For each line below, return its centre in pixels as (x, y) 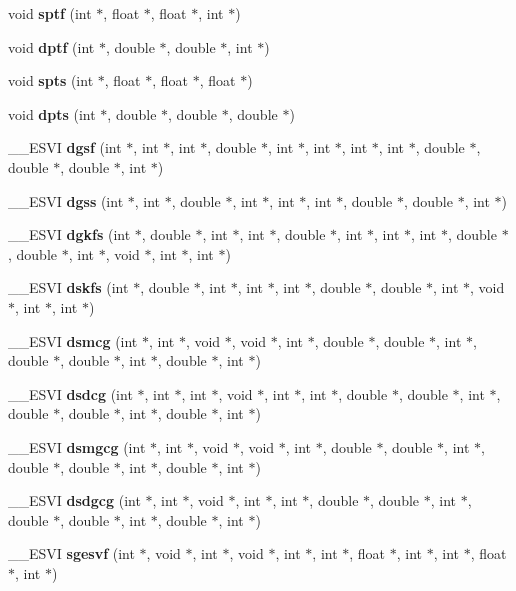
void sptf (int (50, 13)
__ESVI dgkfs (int (69, 234)
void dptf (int (51, 46)
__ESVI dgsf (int (65, 147)
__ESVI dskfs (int (68, 287)
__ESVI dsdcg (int (70, 393)
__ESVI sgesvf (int (71, 553)
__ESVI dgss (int (66, 200)
